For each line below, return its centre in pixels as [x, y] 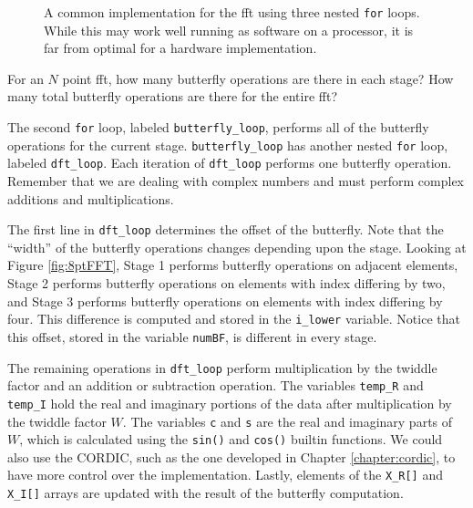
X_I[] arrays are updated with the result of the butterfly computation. [206, 493]
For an [26, 78]
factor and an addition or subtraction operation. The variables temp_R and [216, 385]
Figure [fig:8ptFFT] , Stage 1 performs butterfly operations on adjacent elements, [233, 265]
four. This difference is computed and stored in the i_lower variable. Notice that [234, 319]
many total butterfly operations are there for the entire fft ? [172, 96]
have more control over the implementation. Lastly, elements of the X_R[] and [226, 475]
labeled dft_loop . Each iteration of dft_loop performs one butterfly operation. [230, 163]
